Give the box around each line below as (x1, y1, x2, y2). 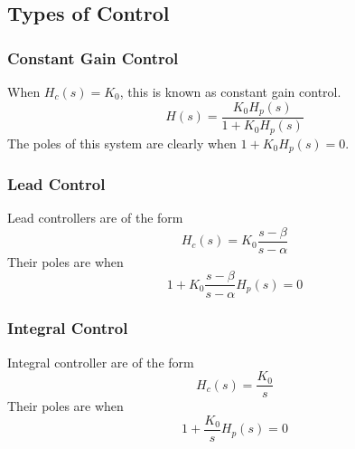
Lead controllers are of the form (7, 208, 183, 227)
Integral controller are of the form (7, 352, 194, 371)
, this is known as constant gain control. (119, 82, 341, 100)
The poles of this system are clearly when (7, 133, 237, 152)
